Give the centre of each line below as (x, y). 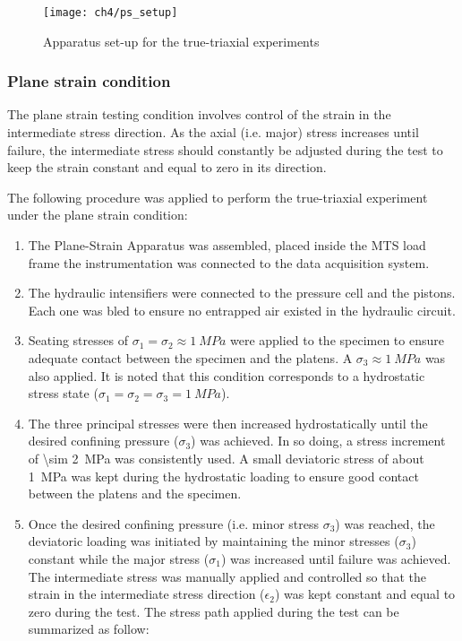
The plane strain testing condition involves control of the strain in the (199, 114)
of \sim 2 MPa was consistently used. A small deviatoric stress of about (226, 458)
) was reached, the (385, 523)
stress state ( (63, 393)
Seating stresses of (78, 340)
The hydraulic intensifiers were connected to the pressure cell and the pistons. (242, 293)
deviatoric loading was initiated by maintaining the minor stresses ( (214, 541)
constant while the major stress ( (119, 558)
